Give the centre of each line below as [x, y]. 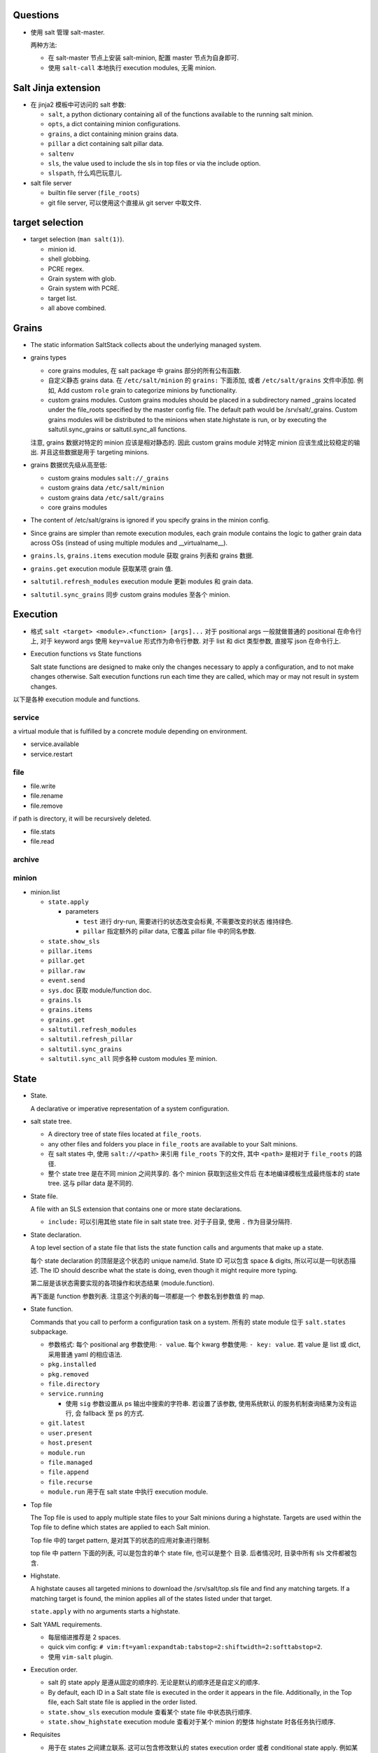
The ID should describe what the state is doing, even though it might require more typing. [168, 1271]
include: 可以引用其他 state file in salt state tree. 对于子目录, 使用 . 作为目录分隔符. [170, 1222]
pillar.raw [66, 970]
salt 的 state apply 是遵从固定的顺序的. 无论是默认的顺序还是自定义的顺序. [154, 1682]
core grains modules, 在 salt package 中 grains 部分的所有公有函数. [145, 370]
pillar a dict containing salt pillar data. [106, 144]
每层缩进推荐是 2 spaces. [84, 1637]
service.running [76, 1394]
